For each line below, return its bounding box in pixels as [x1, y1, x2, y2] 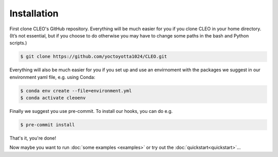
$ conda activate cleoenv [20, 95, 86, 101]
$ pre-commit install [20, 122, 75, 128]
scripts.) [9, 40, 27, 46]
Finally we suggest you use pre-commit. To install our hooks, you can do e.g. [9, 108, 173, 114]
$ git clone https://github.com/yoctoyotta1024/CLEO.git [20, 54, 167, 60]
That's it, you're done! [9, 135, 57, 141]
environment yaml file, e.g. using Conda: [9, 74, 95, 80]
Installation [9, 8, 59, 19]
